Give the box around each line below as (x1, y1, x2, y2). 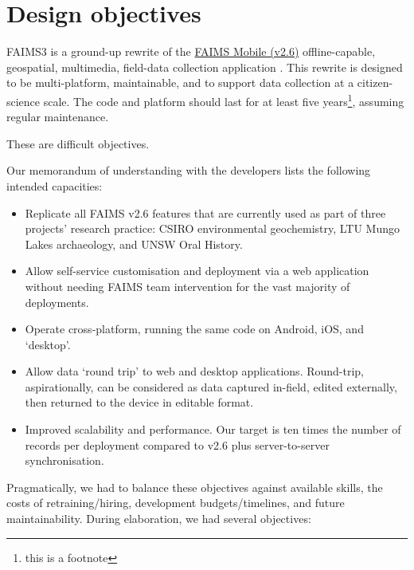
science (6, 92, 41, 109)
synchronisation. (25, 452, 104, 469)
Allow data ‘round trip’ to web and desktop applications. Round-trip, (25, 363, 365, 379)
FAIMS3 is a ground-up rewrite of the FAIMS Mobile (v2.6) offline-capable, (6, 43, 376, 60)
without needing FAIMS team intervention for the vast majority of (25, 277, 350, 294)
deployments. (25, 293, 89, 310)
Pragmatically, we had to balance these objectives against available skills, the (6, 478, 383, 495)
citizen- (357, 74, 393, 91)
